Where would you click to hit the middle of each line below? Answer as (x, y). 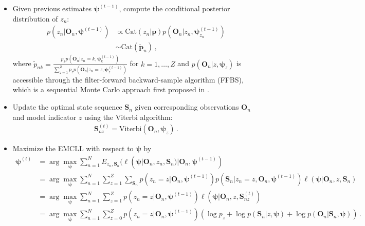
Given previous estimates (52, 8)
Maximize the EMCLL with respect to (73, 148)
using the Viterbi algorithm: (128, 117)
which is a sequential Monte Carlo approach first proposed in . (111, 89)
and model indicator (44, 117)
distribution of (35, 18)
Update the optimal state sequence (67, 107)
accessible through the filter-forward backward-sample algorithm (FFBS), (128, 79)
